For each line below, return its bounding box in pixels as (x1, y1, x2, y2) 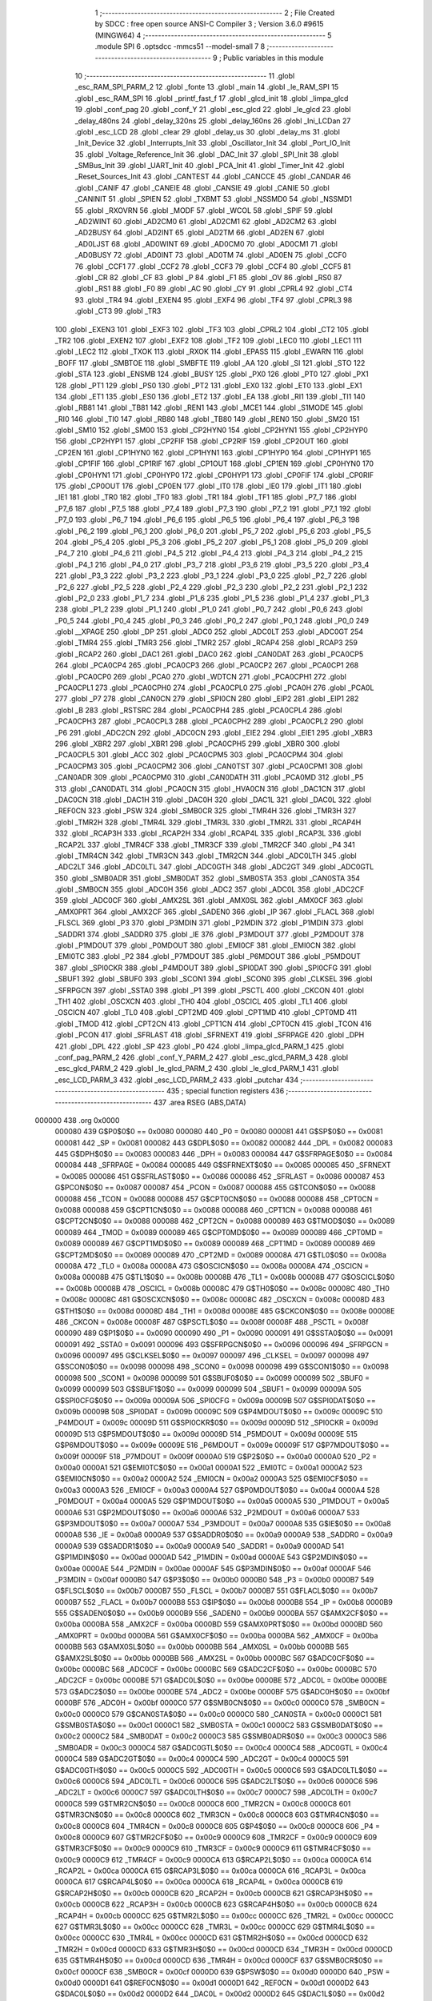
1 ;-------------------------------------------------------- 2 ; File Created (94, 8, 335, 18)
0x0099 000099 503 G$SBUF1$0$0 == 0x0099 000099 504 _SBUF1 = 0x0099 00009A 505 (54, 1385, 362, 1394)
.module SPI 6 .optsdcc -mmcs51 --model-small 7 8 (94, 42, 266, 51)
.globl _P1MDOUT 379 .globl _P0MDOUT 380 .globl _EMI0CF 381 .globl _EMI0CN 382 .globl (54, 940, 356, 950)
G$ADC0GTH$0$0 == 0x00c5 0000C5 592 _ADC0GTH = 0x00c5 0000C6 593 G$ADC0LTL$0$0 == (54, 1765, 388, 1774)
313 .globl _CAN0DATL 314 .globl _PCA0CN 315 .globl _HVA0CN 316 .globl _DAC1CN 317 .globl (54, 784, 366, 793)
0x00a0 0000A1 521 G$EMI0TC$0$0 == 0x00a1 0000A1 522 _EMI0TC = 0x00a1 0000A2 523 (54, 1463, 363, 1472)
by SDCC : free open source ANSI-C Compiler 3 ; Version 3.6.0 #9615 (94, 19, 324, 29)
